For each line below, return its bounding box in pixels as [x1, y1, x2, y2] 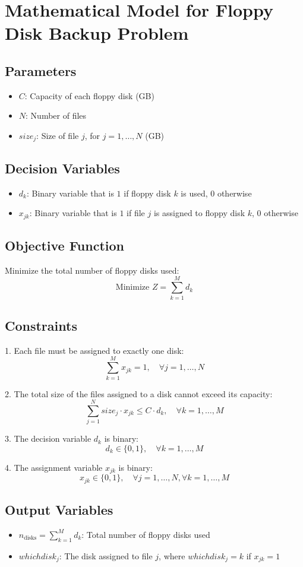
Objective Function [5, 236, 125, 255]
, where [159, 549, 185, 562]
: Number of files [26, 109, 87, 122]
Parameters [5, 61, 77, 80]
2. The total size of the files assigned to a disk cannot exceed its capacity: [5, 387, 273, 400]
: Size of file [36, 129, 79, 141]
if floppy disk [124, 186, 171, 199]
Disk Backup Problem [5, 21, 189, 45]
